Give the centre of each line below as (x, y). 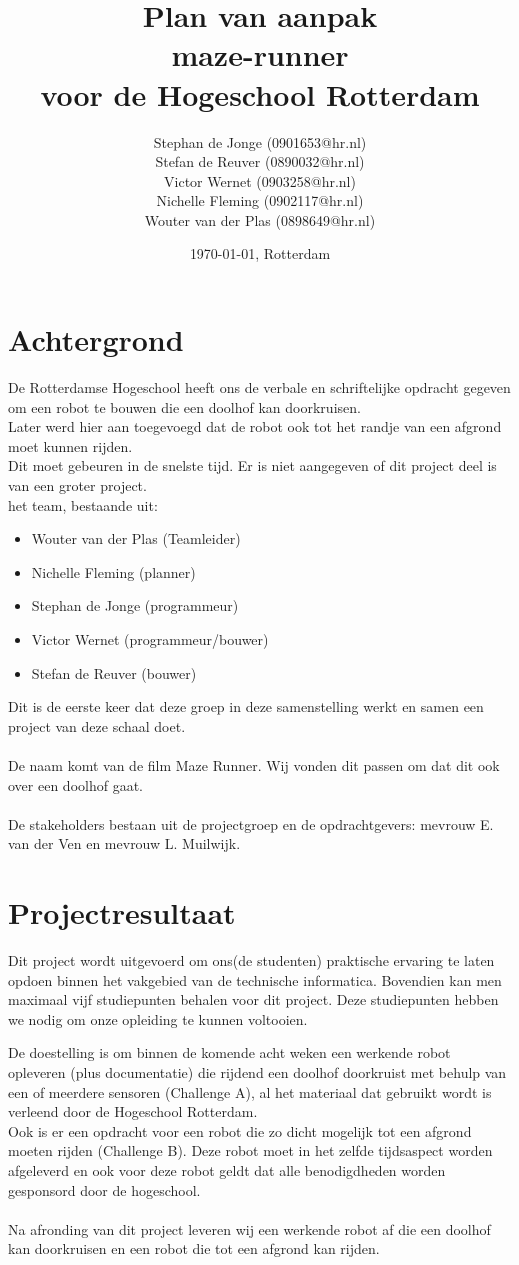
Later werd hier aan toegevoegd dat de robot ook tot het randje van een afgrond (255, 426)
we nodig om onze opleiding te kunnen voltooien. (158, 1018)
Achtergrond (96, 339)
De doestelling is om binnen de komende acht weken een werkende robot (229, 1052)
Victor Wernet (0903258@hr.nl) (260, 180)
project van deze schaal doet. (97, 725)
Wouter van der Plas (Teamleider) (136, 538)
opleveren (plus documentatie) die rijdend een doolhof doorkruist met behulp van (257, 1071)
